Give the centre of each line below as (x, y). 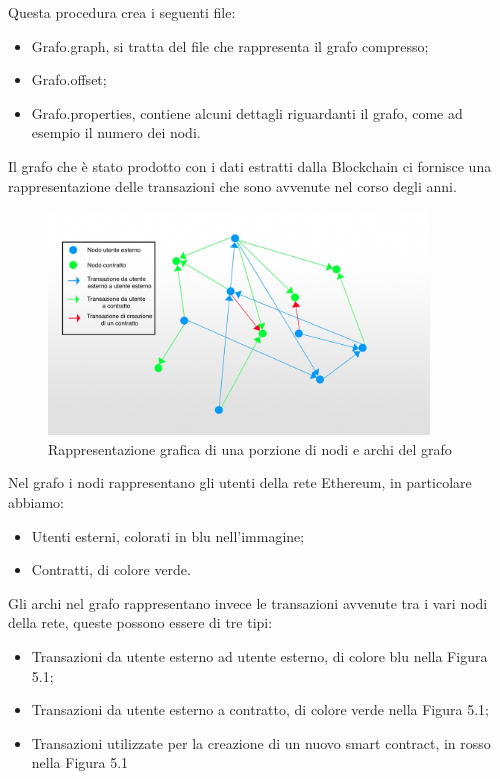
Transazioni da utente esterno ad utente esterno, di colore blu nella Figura (259, 655)
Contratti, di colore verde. (111, 569)
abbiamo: (36, 502)
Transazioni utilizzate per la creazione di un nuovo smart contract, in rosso (261, 742)
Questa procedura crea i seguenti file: (122, 12)
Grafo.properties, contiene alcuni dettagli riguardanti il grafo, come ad (247, 112)
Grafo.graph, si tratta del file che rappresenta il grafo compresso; (230, 45)
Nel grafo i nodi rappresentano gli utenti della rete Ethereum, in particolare (240, 482)
